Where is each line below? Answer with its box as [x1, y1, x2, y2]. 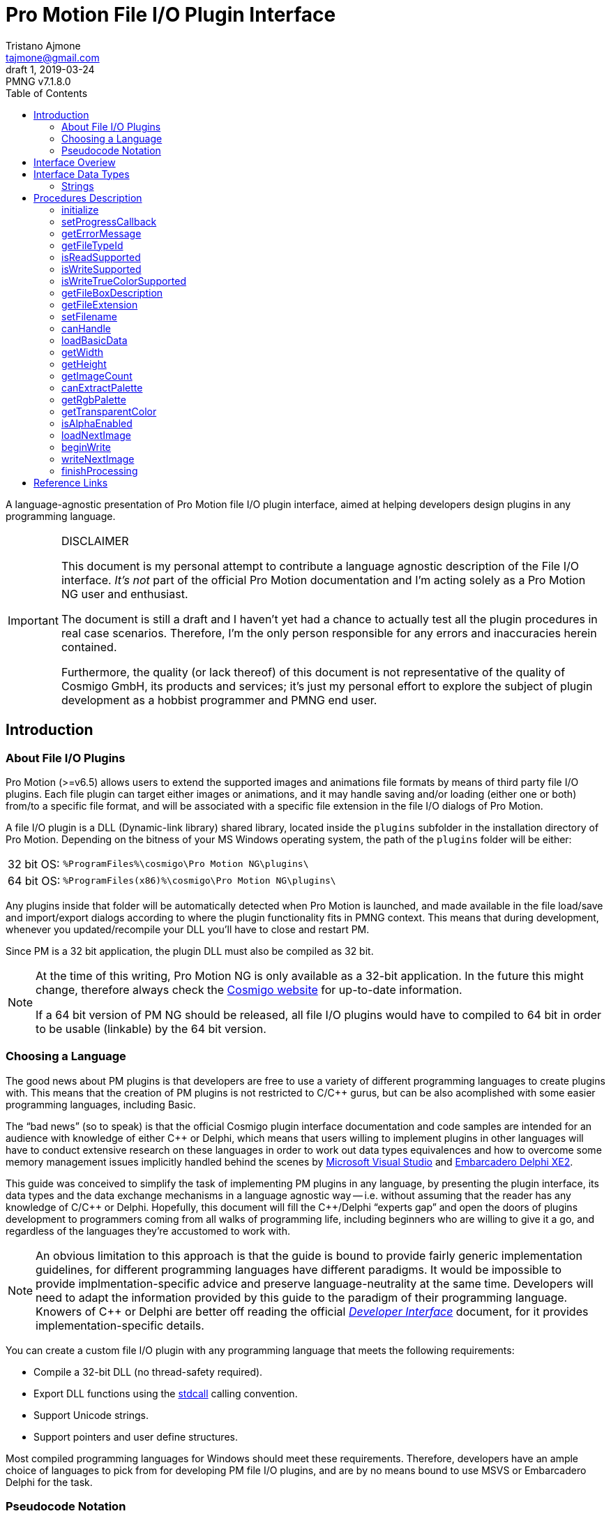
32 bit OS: [8, 856, 60, 871]
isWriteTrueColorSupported [61, 274, 187, 287]
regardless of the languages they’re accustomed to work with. [6, 1224, 290, 1237]
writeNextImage [61, 452, 135, 465]
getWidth [61, 345, 104, 358]
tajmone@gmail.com [6, 51, 100, 64]
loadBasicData [61, 334, 128, 346]
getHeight [61, 357, 107, 370]
